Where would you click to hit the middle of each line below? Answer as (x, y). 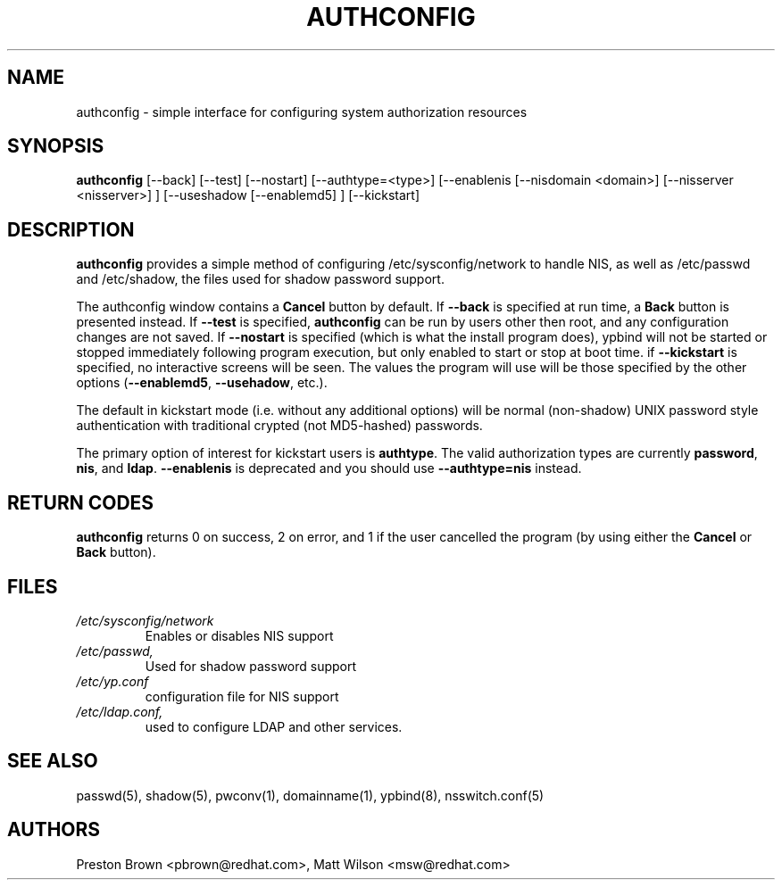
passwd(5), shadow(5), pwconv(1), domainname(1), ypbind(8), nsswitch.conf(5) (310, 795)
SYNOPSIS (56, 146)
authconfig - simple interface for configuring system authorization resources (302, 112)
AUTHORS (54, 830)
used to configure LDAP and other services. (274, 726)
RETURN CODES (81, 502)
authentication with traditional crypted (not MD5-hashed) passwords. (279, 426)
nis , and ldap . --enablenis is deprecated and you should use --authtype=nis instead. (329, 468)
